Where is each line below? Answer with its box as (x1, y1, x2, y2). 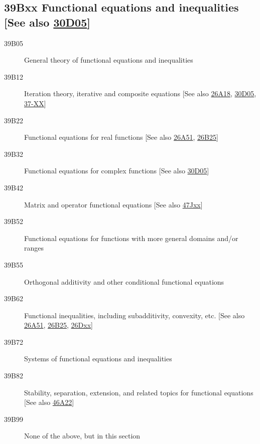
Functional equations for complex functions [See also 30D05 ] (24, 165, 209, 176)
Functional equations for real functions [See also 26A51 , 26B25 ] (24, 132, 218, 142)
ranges (24, 243, 44, 253)
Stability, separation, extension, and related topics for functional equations (24, 387, 253, 397)
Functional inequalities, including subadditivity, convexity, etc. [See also (24, 310, 245, 320)
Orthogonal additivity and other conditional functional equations (24, 276, 224, 287)
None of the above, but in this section (24, 430, 141, 441)
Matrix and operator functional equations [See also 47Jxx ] (24, 199, 203, 209)
